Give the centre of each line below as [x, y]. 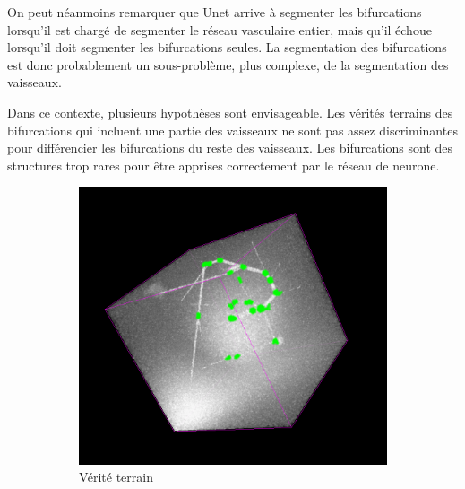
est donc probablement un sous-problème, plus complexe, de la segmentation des [228, 64]
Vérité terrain [116, 477]
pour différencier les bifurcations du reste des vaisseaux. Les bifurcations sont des [230, 148]
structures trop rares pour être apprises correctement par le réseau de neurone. [224, 165]
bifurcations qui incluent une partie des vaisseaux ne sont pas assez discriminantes [232, 130]
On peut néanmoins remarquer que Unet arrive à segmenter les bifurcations [215, 12]
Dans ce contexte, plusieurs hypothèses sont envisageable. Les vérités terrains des [230, 112]
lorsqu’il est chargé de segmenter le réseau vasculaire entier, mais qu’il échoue [220, 29]
